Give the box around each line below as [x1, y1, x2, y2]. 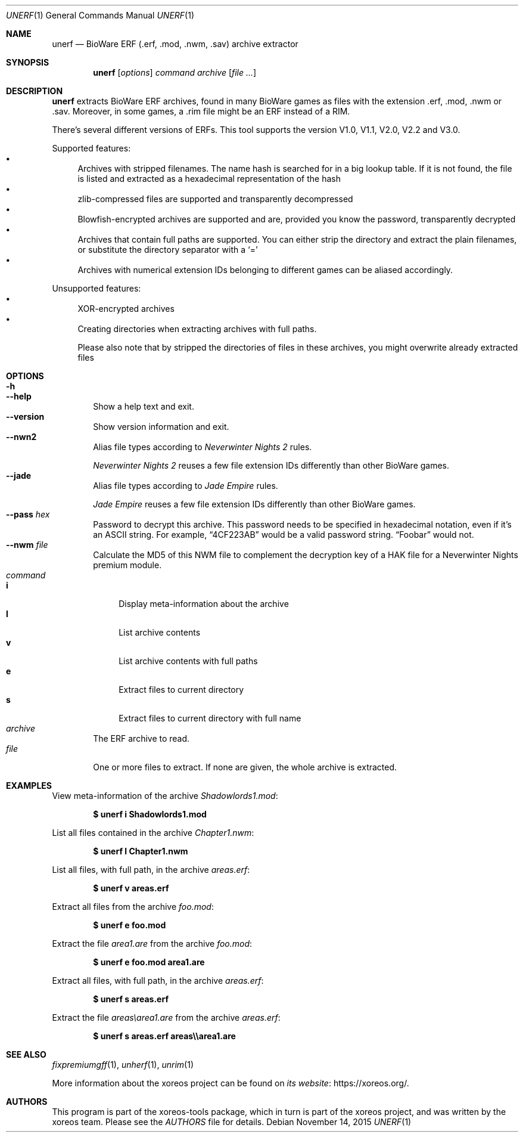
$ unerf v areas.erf [93, 883, 169, 893]
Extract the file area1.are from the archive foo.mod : [52, 938, 253, 949]
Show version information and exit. [93, 422, 229, 432]
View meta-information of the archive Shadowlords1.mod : [52, 791, 278, 801]
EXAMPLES [6, 780, 52, 791]
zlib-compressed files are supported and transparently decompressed [77, 194, 353, 204]
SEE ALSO [6, 1049, 46, 1059]
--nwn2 [6, 432, 37, 442]
